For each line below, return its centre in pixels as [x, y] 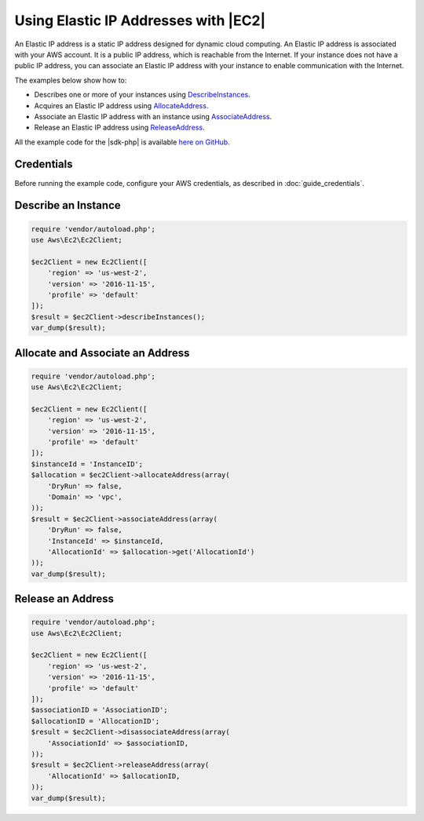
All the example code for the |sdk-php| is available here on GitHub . [122, 142]
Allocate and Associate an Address [102, 353]
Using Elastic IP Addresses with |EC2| [140, 20]
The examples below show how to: [71, 80]
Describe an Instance [68, 205]
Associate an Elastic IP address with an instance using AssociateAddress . [153, 116]
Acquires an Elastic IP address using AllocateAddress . [121, 105]
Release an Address [64, 599]
